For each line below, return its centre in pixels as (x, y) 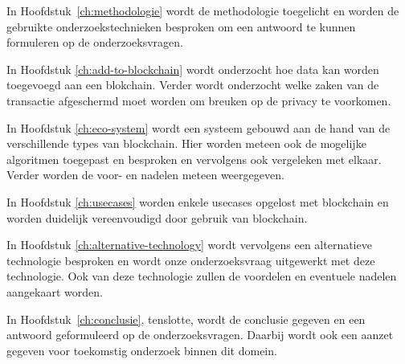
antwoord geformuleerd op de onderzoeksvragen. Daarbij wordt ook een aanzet (200, 335)
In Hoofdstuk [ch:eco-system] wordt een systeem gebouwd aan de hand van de (198, 127)
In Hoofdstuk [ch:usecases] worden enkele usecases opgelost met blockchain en (198, 201)
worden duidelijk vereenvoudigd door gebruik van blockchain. (157, 217)
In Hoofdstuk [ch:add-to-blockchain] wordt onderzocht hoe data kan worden (193, 69)
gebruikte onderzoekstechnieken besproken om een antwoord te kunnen (181, 26)
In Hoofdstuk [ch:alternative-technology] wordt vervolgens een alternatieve (189, 245)
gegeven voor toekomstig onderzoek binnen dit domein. (142, 350)
